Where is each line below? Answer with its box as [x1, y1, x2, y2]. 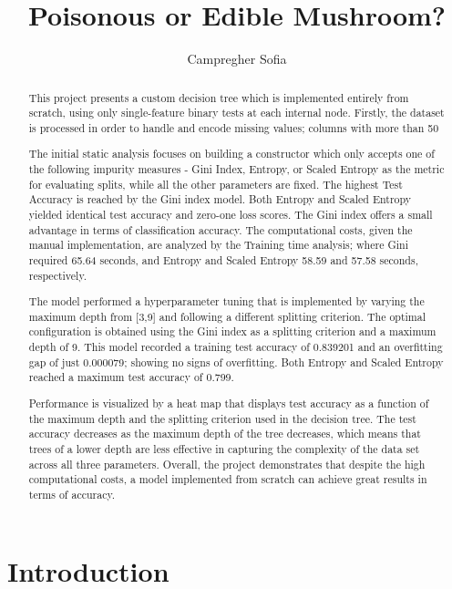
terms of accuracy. [28, 486, 116, 501]
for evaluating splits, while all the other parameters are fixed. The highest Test [28, 176, 403, 191]
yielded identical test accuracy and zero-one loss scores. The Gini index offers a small [28, 207, 433, 222]
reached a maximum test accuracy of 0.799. [28, 369, 234, 385]
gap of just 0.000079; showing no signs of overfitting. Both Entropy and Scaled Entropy [28, 354, 444, 369]
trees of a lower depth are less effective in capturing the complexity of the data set [28, 440, 420, 456]
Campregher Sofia [187, 49, 287, 68]
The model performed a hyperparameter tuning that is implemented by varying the [28, 294, 425, 309]
